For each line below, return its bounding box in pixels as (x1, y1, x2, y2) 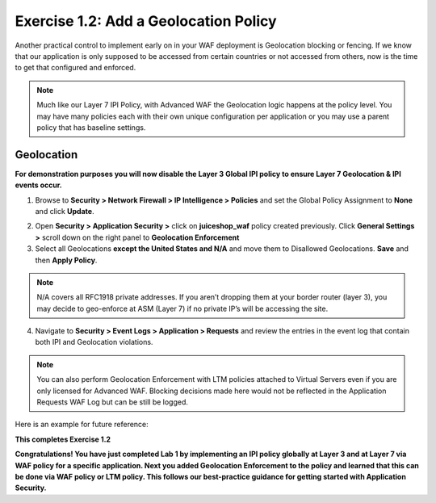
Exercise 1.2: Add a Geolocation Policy (15, 12, 278, 30)
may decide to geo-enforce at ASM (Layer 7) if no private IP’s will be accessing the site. (36, 304, 329, 313)
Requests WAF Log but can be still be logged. (36, 397, 189, 407)
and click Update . (35, 206, 94, 216)
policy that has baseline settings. (36, 122, 146, 132)
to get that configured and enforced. (15, 63, 136, 73)
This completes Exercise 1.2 (15, 434, 111, 444)
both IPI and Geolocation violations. (35, 337, 153, 347)
